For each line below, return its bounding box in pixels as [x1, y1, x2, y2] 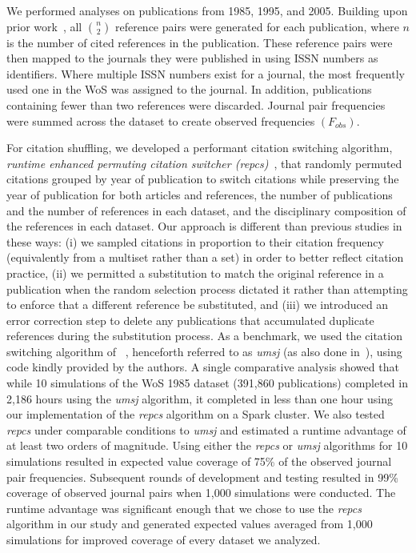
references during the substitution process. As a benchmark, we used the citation [6, 327, 402, 344]
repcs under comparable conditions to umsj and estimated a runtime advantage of [6, 421, 406, 438]
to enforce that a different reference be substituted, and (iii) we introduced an [6, 296, 389, 313]
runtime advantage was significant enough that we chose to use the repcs [6, 499, 362, 516]
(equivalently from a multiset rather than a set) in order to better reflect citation [6, 249, 404, 266]
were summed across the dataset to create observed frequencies [6, 112, 315, 129]
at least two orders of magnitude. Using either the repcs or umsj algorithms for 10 [6, 437, 408, 454]
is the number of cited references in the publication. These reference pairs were [6, 34, 393, 50]
